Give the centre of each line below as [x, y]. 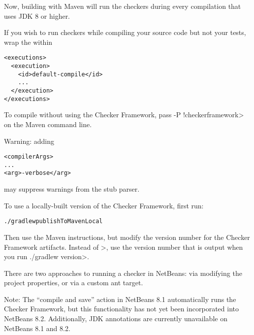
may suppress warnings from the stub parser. [72, 189]
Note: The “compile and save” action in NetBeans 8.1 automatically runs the [120, 299]
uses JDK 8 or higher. [37, 16]
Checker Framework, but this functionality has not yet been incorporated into [121, 309]
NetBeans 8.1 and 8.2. [37, 328]
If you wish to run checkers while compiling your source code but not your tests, [125, 32]
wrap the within [28, 42]
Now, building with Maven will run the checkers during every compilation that [123, 6]
